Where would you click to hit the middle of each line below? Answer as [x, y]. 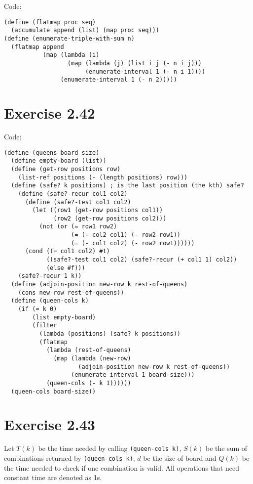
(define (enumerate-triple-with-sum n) [69, 38]
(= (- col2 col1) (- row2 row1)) [126, 235]
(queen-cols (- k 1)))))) [89, 383]
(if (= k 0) [37, 309]
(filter [45, 326]
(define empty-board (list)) [59, 161]
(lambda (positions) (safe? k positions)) [110, 334]
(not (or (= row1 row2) [78, 227]
